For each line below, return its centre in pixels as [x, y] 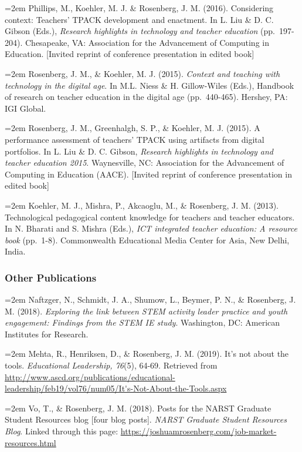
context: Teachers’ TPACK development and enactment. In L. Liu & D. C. [139, 19]
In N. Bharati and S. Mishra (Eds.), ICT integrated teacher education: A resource [151, 228]
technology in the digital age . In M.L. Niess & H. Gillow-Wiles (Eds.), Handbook [150, 85]
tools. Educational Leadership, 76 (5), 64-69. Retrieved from [111, 365]
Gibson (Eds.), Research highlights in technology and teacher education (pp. [140, 31]
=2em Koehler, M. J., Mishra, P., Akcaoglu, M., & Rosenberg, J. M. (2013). [142, 205]
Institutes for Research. [47, 334]
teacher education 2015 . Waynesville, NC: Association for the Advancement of [145, 163]
